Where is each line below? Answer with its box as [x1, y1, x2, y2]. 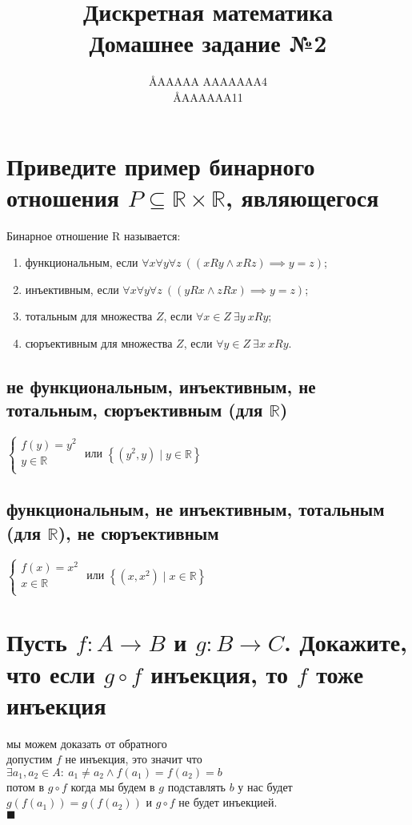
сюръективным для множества [25, 335, 173, 351]
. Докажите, [283, 626, 408, 658]
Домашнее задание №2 [89, 26, 327, 59]
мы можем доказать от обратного [6, 734, 167, 751]
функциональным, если [25, 254, 138, 271]
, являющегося [225, 180, 379, 213]
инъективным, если [25, 280, 119, 297]
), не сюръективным [58, 520, 219, 545]
